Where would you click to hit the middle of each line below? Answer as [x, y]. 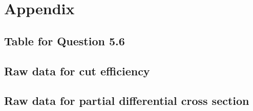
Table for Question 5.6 [65, 40]
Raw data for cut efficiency [77, 71]
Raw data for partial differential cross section [127, 101]
